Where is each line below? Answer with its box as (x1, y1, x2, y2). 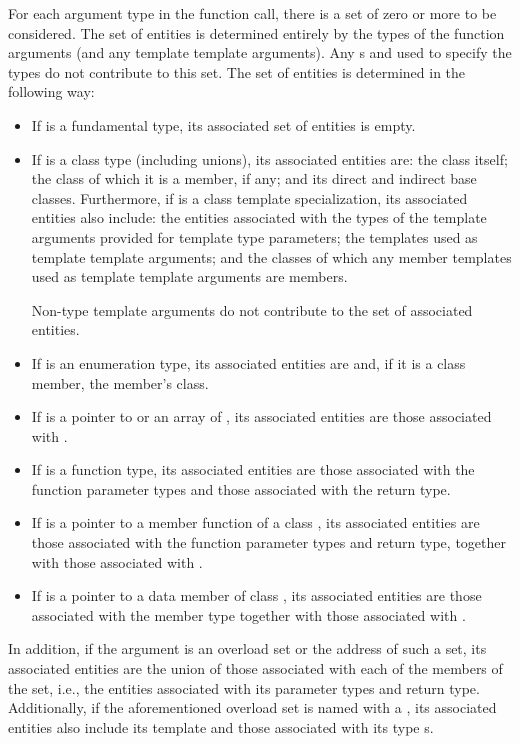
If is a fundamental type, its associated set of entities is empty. (31, 114, 416, 135)
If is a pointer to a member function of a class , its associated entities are (31, 512, 480, 533)
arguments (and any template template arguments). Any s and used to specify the (8, 42, 512, 63)
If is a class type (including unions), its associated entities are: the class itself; (31, 148, 508, 169)
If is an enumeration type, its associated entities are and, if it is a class (31, 352, 466, 373)
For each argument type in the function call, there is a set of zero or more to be (8, 3, 497, 23)
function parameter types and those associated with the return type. (31, 478, 451, 499)
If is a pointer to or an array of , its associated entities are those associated (31, 406, 492, 427)
